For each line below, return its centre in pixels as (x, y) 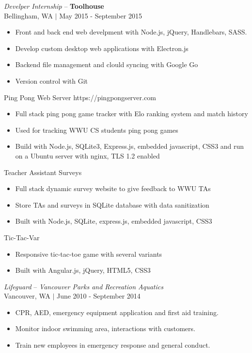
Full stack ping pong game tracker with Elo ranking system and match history (132, 114)
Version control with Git (52, 80)
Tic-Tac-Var (22, 237)
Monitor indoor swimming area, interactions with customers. (105, 328)
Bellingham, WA (28, 15)
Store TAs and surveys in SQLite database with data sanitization (112, 204)
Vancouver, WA (27, 296)
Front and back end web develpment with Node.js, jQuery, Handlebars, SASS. (131, 32)
